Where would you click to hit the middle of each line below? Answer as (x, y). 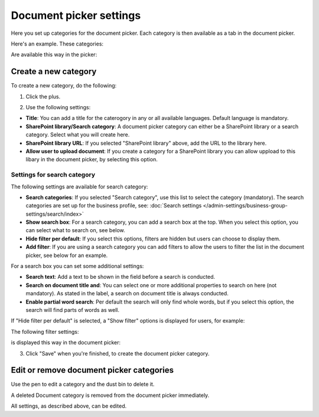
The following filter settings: (45, 331)
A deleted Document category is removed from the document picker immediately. (110, 395)
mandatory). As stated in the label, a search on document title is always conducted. (127, 294)
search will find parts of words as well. (72, 310)
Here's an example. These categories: (57, 44)
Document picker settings (76, 15)
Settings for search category (53, 175)
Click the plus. (43, 96)
